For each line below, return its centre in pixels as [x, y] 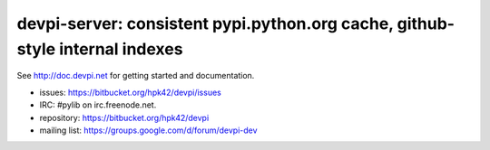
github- [426, 23]
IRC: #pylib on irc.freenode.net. [98, 105]
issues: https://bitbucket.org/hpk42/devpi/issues [130, 92]
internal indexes [121, 49]
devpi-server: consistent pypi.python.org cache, [205, 23]
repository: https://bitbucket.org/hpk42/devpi [124, 117]
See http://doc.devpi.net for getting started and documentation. [136, 76]
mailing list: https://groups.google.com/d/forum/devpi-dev [148, 130]
